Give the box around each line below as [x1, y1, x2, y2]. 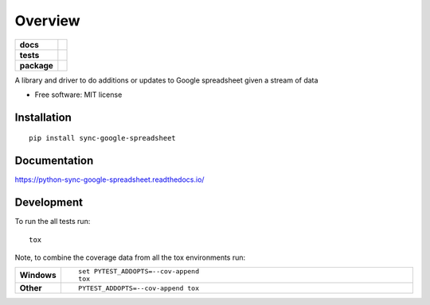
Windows [19, 270, 57, 281]
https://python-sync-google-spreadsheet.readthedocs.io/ [14, 175, 205, 184]
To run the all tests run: [14, 217, 91, 226]
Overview [14, 12, 80, 29]
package [19, 60, 53, 71]
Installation [14, 110, 72, 124]
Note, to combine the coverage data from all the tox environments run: [14, 253, 246, 262]
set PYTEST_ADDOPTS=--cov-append [78, 267, 199, 276]
